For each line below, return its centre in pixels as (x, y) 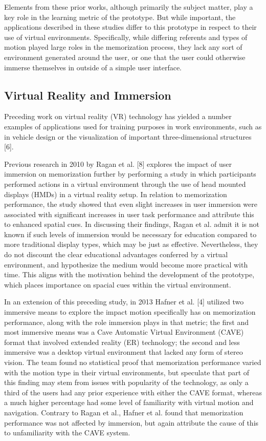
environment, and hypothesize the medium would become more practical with (126, 264)
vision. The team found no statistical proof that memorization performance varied (133, 362)
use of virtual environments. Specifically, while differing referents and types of (126, 37)
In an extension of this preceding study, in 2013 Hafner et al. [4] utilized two (124, 302)
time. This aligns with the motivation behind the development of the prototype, (129, 274)
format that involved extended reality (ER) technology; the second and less (122, 342)
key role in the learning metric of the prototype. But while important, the (120, 17)
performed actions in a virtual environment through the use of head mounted (125, 184)
